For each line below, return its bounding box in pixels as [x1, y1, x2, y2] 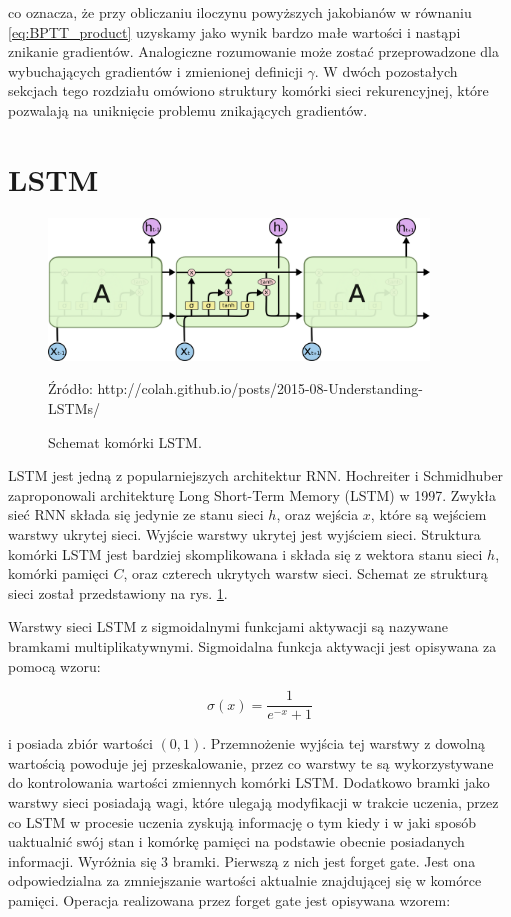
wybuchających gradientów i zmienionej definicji [8, 60, 303, 81]
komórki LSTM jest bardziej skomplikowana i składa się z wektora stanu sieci [8, 543, 483, 564]
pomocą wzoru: [8, 655, 101, 676]
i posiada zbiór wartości [8, 733, 153, 754]
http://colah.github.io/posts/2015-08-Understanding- [97, 378, 423, 399]
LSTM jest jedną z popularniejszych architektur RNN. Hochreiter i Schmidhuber [8, 465, 504, 486]
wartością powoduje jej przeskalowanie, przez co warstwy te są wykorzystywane [8, 752, 494, 773]
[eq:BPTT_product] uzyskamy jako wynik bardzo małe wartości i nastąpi [8, 21, 461, 42]
